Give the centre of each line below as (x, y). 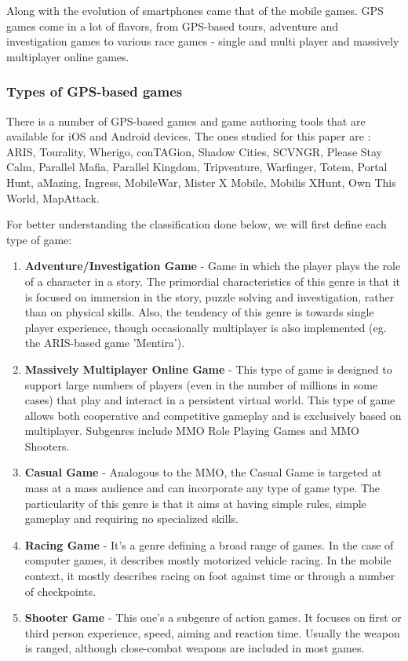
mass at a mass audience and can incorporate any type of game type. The (202, 488)
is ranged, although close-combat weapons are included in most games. (195, 648)
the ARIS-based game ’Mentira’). (105, 343)
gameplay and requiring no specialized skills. (131, 519)
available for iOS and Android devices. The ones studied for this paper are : (189, 136)
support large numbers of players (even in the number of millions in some (201, 384)
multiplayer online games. (68, 56)
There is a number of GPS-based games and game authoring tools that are (186, 121)
